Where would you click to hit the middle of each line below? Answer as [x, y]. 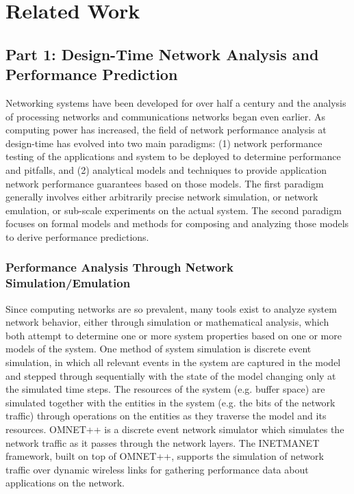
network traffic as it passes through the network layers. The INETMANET [163, 442]
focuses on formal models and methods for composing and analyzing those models [177, 223]
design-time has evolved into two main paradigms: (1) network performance [164, 143]
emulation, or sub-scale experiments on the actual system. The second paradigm [174, 210]
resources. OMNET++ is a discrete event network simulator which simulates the [175, 429]
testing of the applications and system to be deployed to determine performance [173, 156]
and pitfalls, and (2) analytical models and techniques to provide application [166, 169]
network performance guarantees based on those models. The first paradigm [165, 183]
